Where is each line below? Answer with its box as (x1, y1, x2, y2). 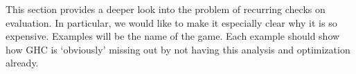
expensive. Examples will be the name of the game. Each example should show (6, 29, 340, 43)
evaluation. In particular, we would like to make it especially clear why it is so (6, 15, 337, 29)
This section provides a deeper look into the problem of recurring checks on (6, 2, 326, 16)
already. (6, 56, 39, 70)
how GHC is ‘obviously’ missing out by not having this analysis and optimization (6, 42, 350, 56)
